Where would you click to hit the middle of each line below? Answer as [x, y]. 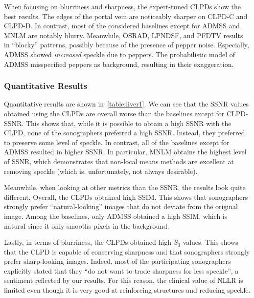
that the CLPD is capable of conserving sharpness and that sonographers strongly [127, 251]
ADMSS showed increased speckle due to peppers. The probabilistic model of [120, 54]
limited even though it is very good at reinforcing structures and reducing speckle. [127, 290]
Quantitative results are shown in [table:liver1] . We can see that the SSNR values [127, 104]
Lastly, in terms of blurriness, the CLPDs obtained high [88, 242]
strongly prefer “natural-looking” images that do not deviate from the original [121, 206]
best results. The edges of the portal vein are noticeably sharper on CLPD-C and [126, 16]
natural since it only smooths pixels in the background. [87, 225]
